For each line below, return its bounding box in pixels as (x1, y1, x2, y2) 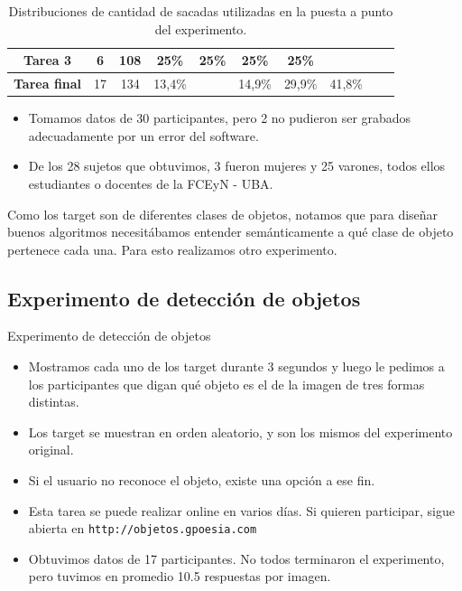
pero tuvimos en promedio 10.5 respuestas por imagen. (28, 567, 331, 586)
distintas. (28, 392, 79, 411)
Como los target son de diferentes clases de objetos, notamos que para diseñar (7, 204, 439, 223)
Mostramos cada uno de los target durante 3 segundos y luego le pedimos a (28, 357, 445, 376)
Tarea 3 (23, 51, 71, 70)
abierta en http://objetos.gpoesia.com (28, 519, 257, 538)
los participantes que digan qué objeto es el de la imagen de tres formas (28, 374, 425, 393)
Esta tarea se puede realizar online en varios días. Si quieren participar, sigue (28, 501, 455, 520)
